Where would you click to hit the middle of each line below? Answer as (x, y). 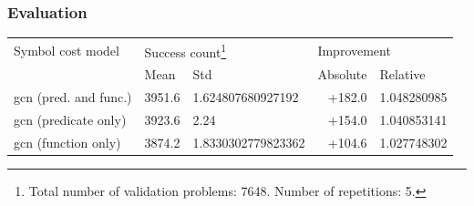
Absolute (342, 74)
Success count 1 (185, 50)
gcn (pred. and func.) (73, 97)
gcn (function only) (67, 142)
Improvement (354, 50)
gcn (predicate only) (70, 120)
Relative (402, 74)
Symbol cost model (67, 50)
